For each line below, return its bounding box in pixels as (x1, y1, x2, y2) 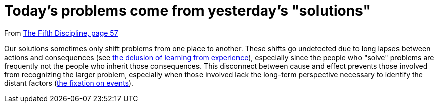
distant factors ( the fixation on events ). (4, 78, 134, 87)
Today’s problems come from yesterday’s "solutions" (4, 2, 371, 19)
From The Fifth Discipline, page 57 (4, 28, 118, 37)
